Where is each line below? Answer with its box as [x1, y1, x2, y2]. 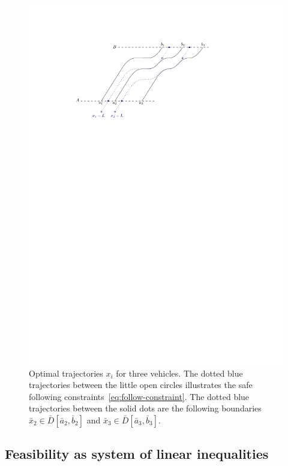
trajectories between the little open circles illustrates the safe [29, 378, 253, 391]
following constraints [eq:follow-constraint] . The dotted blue [29, 390, 250, 402]
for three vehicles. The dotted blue [116, 366, 243, 379]
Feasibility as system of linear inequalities [5, 444, 269, 463]
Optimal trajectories [29, 366, 103, 379]
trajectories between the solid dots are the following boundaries [29, 402, 262, 414]
